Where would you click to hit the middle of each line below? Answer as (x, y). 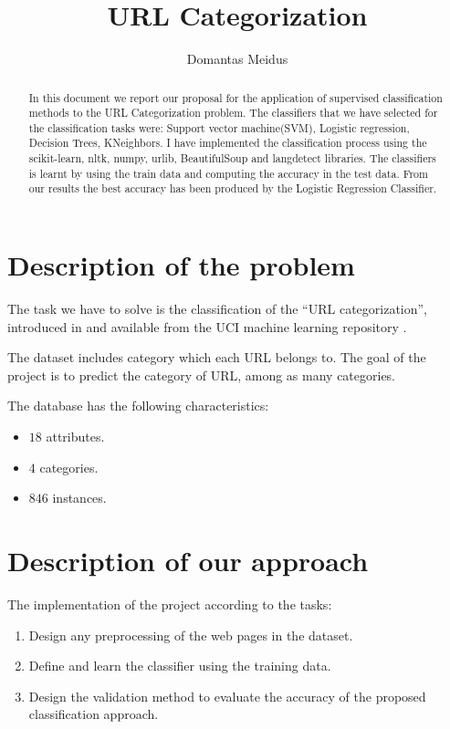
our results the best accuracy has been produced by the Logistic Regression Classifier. (233, 188)
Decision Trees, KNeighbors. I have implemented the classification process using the (228, 143)
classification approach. (94, 714)
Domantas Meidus (237, 59)
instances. (79, 498)
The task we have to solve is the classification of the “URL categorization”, (218, 309)
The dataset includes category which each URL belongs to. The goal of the (217, 357)
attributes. (75, 437)
